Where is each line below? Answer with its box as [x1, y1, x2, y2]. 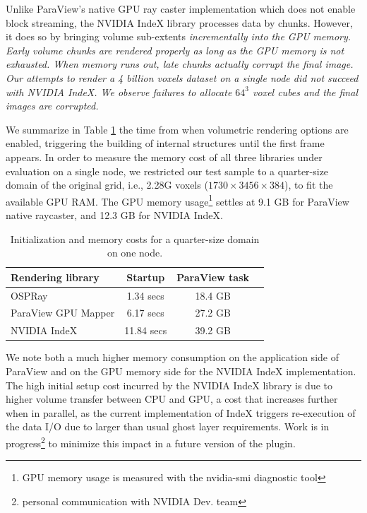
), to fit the [284, 177, 333, 192]
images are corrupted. [6, 98, 99, 113]
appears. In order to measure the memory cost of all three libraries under [6, 149, 323, 164]
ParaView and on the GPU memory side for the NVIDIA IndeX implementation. [6, 363, 356, 378]
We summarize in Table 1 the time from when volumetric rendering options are [6, 122, 349, 136]
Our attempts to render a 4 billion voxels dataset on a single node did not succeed [6, 70, 359, 85]
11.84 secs [124, 323, 167, 338]
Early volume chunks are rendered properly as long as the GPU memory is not [6, 42, 344, 57]
